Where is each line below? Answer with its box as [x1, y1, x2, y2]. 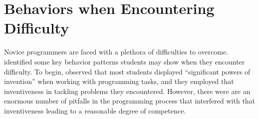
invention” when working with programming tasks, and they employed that [4, 76, 234, 86]
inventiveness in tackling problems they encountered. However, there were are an [4, 85, 251, 96]
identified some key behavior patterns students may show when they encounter [4, 56, 245, 66]
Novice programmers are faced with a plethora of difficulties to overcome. [4, 46, 229, 57]
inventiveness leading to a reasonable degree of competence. [4, 105, 186, 115]
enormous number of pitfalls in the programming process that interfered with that [4, 95, 256, 106]
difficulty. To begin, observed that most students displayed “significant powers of [4, 66, 251, 76]
